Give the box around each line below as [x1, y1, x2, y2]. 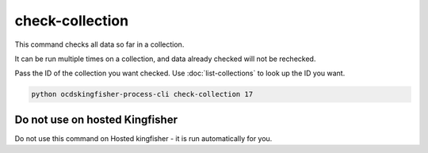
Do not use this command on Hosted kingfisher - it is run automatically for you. [14, 133, 273, 143]
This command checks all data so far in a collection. [14, 40, 185, 49]
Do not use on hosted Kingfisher [14, 113, 178, 126]
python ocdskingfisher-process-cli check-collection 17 [31, 90, 254, 99]
